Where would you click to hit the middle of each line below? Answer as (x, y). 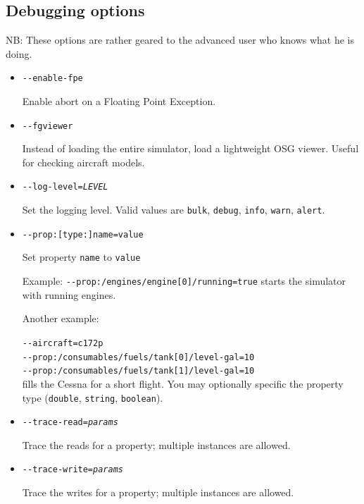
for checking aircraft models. (83, 162)
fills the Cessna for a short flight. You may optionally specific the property (183, 383)
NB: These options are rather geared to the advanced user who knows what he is (180, 40)
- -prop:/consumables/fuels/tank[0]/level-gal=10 (138, 357)
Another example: (61, 318)
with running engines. (69, 294)
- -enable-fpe (52, 79)
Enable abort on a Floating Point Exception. (119, 101)
